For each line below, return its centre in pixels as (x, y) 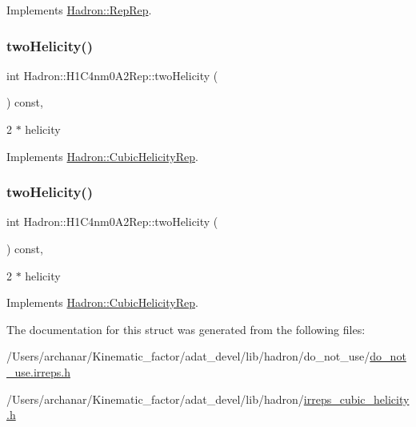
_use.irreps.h (38, 371)
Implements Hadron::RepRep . (79, 10)
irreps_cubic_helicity (356, 399)
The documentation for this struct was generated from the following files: (186, 329)
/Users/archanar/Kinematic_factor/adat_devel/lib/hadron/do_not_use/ (188, 356)
